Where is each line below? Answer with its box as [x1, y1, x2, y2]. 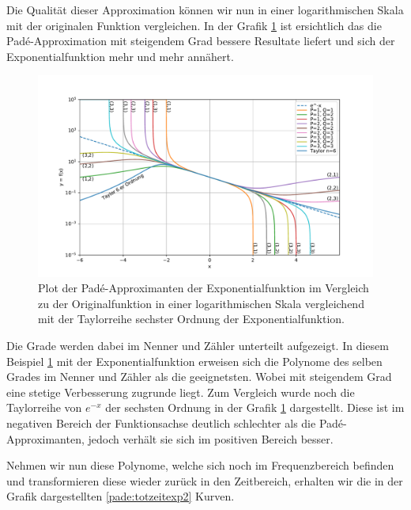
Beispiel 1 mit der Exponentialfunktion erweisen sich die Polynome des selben [6, 352, 383, 369]
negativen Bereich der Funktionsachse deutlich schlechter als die [6, 414, 316, 431]
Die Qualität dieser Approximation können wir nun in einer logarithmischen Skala [6, 2, 404, 17]
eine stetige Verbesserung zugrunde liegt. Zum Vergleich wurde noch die [6, 383, 355, 400]
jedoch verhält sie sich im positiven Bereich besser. [88, 430, 334, 447]
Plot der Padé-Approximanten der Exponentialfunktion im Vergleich [38, 280, 369, 296]
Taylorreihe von [6, 399, 82, 416]
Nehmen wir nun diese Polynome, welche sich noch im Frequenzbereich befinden [6, 457, 394, 474]
